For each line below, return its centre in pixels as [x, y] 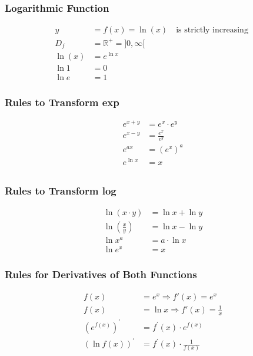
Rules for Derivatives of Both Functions [101, 274]
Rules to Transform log [61, 190]
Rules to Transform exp [62, 102]
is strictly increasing [212, 30]
